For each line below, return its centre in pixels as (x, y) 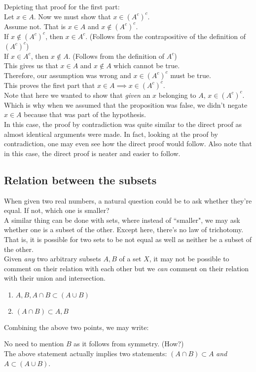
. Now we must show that (72, 16)
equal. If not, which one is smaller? (57, 210)
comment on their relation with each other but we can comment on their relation (127, 268)
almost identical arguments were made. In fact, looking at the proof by (111, 134)
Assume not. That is (35, 26)
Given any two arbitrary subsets (53, 259)
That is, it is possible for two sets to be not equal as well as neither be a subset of (128, 239)
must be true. (191, 75)
